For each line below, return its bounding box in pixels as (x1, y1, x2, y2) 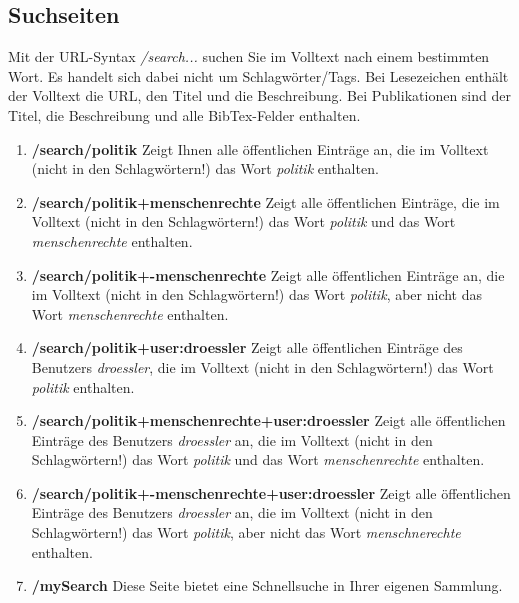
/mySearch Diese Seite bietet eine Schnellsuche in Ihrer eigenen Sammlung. (31, 575, 503, 596)
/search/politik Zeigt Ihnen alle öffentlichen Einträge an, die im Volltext (31, 138, 489, 159)
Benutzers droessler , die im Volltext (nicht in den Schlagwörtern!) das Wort (31, 356, 494, 377)
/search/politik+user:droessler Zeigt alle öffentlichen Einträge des (31, 337, 463, 358)
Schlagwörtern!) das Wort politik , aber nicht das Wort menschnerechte (31, 522, 461, 543)
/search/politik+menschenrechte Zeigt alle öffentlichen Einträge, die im (31, 191, 500, 212)
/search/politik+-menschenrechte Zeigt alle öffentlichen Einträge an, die (31, 264, 505, 285)
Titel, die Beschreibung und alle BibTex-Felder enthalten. (8, 104, 361, 125)
